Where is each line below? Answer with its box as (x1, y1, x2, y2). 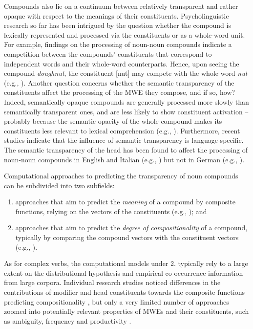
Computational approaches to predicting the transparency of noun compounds (4, 171, 238, 181)
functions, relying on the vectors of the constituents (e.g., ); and (15, 206, 207, 216)
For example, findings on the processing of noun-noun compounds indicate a (4, 39, 232, 49)
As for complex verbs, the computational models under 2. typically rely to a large (4, 258, 248, 268)
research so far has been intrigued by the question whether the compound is (4, 20, 231, 30)
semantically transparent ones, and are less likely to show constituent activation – (4, 106, 249, 116)
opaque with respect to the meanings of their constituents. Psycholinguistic (4, 10, 229, 21)
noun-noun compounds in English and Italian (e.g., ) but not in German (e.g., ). (4, 154, 245, 164)
